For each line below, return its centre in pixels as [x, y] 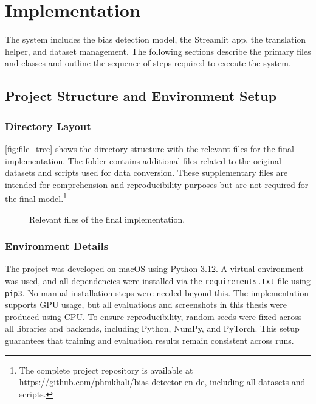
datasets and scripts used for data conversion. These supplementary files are [146, 172]
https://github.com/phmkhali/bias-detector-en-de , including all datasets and [162, 382]
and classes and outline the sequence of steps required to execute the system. [148, 63]
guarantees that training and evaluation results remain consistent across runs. [149, 340]
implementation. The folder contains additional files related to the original [143, 160]
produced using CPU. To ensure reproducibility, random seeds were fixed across [153, 316]
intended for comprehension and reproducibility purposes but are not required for [157, 184]
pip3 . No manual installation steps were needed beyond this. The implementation [157, 292]
